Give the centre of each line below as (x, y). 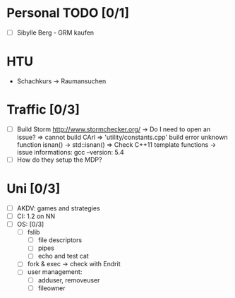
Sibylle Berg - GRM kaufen (55, 32)
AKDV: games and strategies (58, 208)
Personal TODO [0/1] (68, 13)
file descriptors (60, 240)
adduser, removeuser (69, 280)
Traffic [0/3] (43, 110)
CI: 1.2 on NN (36, 216)
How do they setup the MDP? (59, 160)
